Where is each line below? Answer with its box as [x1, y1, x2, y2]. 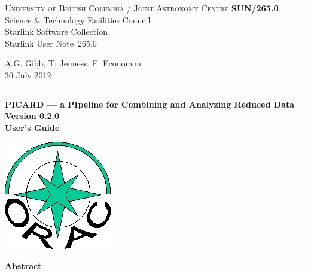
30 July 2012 [5, 68, 51, 81]
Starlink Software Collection [5, 25, 108, 38]
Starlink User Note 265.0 [5, 36, 97, 49]
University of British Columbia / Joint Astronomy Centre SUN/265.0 [5, 2, 279, 14]
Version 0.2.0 [5, 109, 60, 122]
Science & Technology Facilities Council [5, 13, 151, 26]
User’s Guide [5, 121, 60, 133]
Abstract [5, 259, 42, 272]
